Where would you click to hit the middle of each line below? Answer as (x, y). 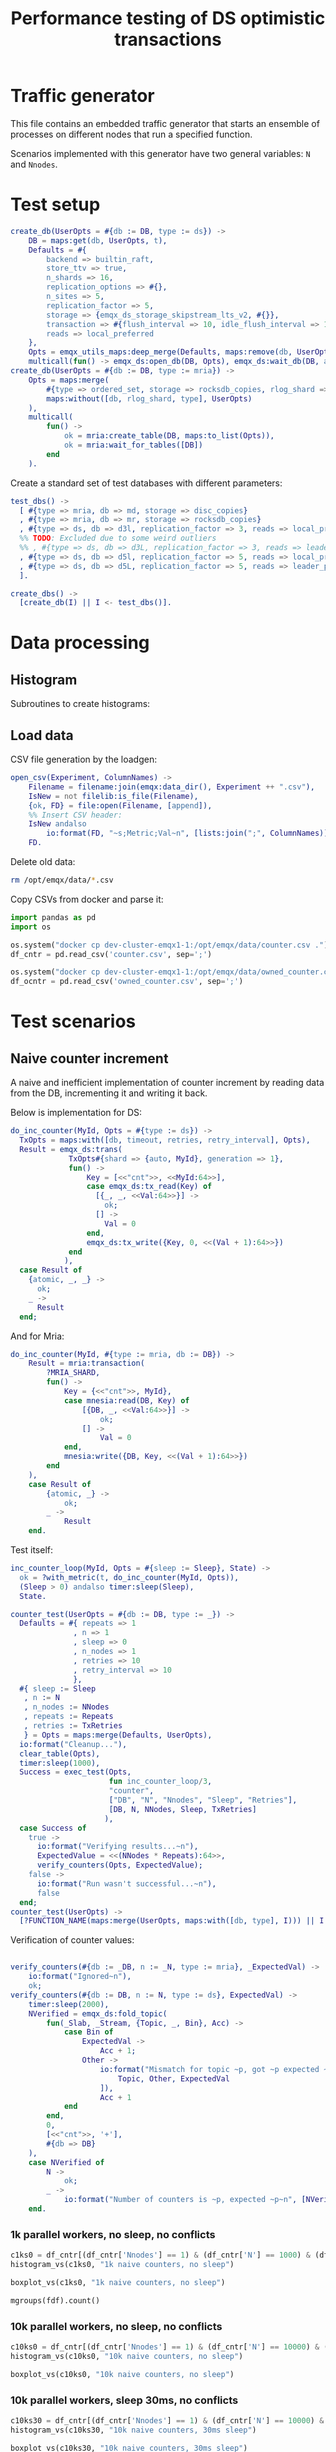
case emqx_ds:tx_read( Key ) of (149, 1187)
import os (31, 927)
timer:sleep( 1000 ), (60, 1763)
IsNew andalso (57, 824)
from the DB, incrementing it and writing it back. (109, 1093)
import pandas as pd (53, 917)
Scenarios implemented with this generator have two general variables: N (160, 153)
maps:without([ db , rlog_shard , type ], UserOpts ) (149, 398)
